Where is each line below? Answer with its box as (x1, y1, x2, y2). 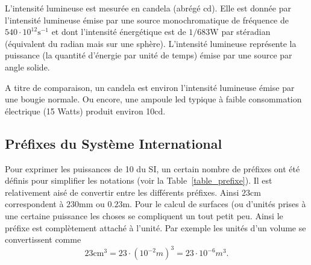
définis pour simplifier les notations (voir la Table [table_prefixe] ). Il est (5, 174, 272, 187)
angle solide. (5, 60, 50, 73)
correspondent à (5, 198, 64, 210)
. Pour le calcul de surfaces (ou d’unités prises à (130, 198, 306, 210)
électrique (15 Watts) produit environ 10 (5, 104, 155, 117)
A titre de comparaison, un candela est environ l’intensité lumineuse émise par (5, 81, 295, 93)
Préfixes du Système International (5, 134, 222, 152)
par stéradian (221, 25, 271, 38)
